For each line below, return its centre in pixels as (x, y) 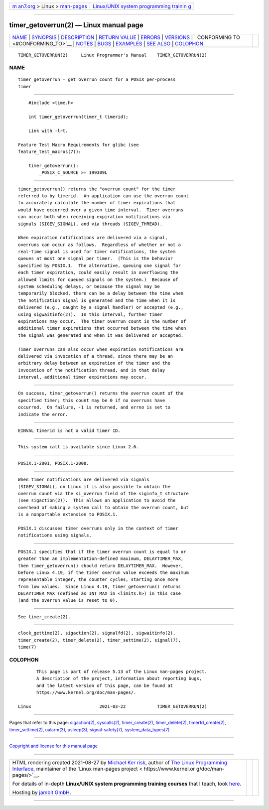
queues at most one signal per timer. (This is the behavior (96, 259)
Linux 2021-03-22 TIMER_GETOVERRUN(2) (113, 706)
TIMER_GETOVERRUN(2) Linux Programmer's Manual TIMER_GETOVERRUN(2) (113, 55)
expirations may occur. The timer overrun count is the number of (102, 321)
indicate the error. (43, 414)
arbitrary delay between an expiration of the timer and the (94, 363)
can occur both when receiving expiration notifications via (94, 217)
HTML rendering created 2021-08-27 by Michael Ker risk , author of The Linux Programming (120, 762)
